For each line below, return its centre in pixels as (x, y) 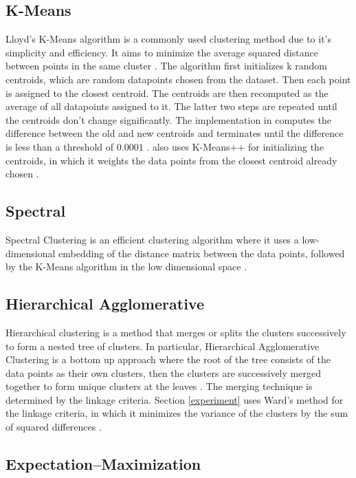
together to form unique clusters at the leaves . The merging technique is (159, 386)
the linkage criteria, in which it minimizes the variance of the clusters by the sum (177, 413)
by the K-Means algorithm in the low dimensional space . (126, 267)
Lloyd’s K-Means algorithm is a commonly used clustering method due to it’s (168, 39)
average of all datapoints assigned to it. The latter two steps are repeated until (171, 106)
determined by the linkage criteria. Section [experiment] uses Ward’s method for (175, 399)
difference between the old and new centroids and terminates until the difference (175, 133)
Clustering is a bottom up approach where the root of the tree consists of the (168, 359)
